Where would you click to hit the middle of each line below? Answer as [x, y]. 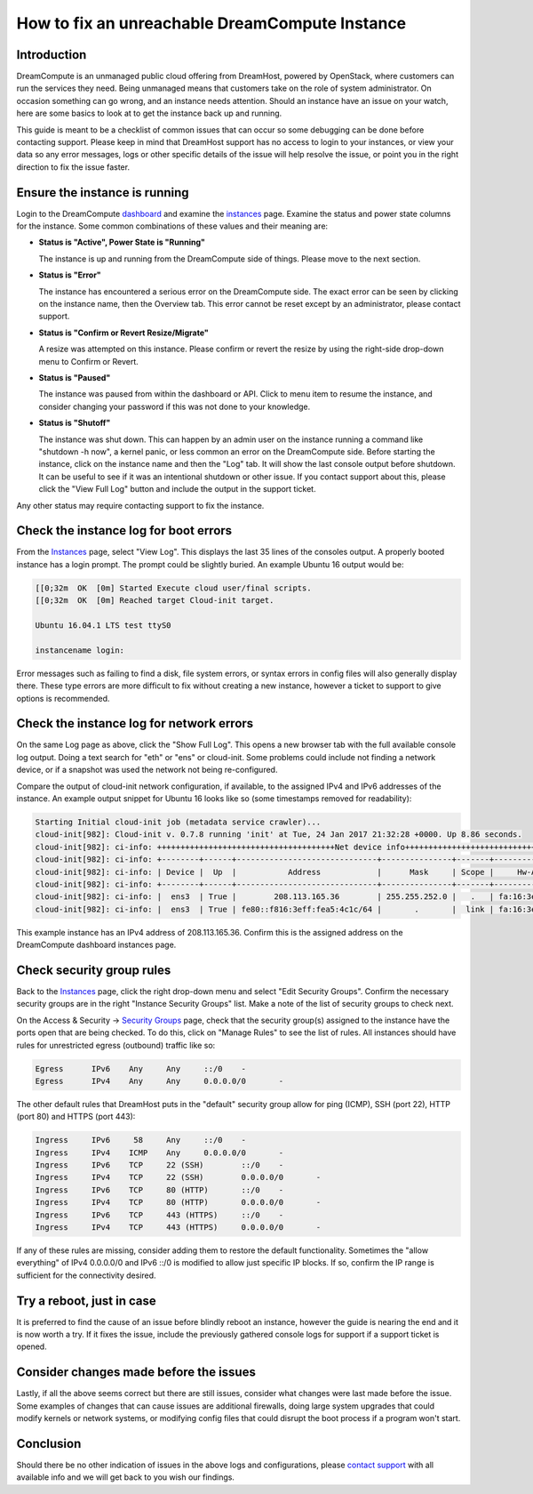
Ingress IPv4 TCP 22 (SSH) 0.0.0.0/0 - [178, 1177]
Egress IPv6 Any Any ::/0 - [140, 1068]
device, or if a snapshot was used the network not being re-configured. [147, 770]
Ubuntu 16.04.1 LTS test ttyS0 [103, 625]
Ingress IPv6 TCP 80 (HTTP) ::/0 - [159, 1190]
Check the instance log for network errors [135, 723]
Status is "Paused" [75, 378]
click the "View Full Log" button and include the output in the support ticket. [177, 489]
